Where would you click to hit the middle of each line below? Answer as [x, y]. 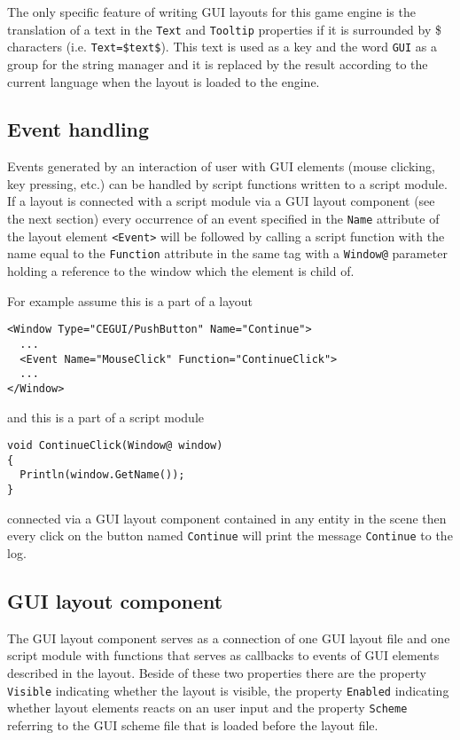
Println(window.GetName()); [102, 475]
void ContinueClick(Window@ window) [115, 446]
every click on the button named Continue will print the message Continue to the [230, 535]
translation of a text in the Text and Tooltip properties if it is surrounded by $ [225, 29]
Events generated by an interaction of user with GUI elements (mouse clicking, [221, 166]
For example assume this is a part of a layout [130, 300]
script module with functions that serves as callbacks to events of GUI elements [223, 655]
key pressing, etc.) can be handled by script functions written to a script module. [227, 183]
